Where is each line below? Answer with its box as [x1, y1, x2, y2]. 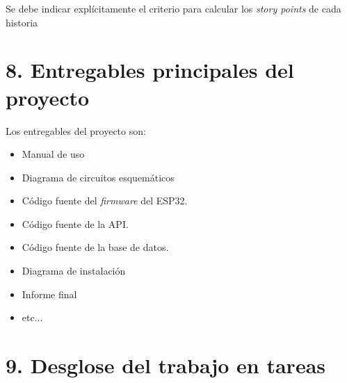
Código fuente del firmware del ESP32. [22, 193, 188, 208]
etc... [22, 310, 43, 325]
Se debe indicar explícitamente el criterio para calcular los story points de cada [6, 1, 341, 15]
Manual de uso [22, 147, 85, 161]
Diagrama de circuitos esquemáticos [22, 170, 175, 184]
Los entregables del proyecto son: [6, 123, 146, 138]
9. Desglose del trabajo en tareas [6, 351, 326, 380]
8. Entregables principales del [6, 56, 294, 84]
